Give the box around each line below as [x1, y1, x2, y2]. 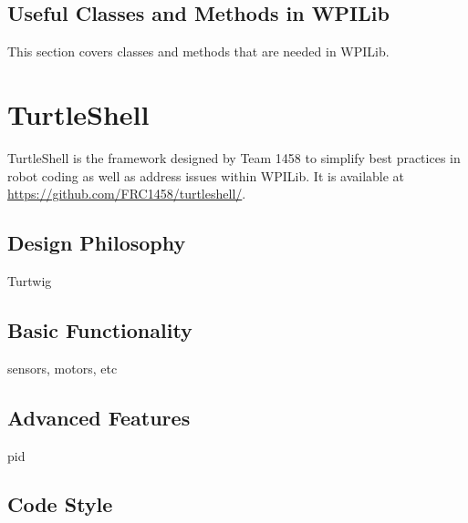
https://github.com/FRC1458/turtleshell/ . [7, 184, 246, 203]
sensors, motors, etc [7, 358, 118, 377]
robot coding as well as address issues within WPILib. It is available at [7, 166, 405, 185]
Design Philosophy [7, 229, 186, 257]
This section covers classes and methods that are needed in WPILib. [7, 42, 390, 61]
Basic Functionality [7, 315, 192, 344]
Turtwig [7, 271, 52, 290]
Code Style [7, 490, 113, 518]
